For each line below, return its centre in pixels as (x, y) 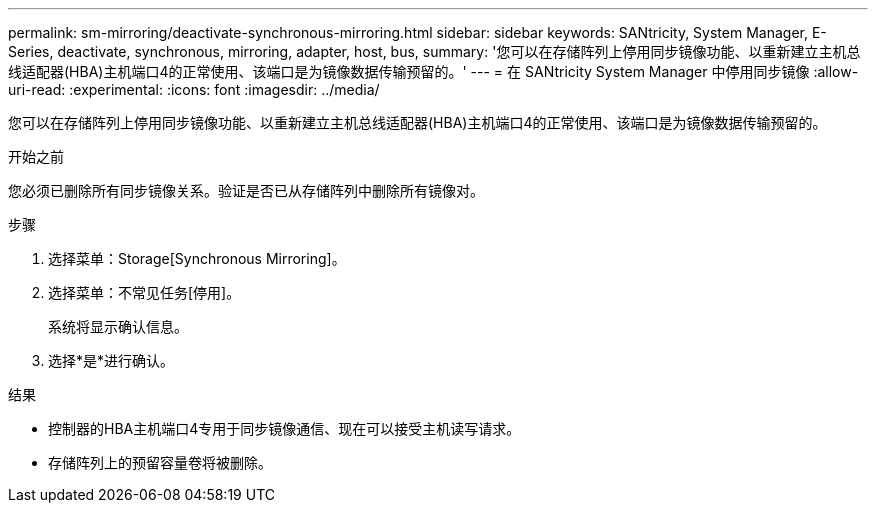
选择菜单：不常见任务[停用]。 (144, 292)
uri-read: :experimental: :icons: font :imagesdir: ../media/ (194, 89)
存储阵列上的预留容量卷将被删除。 (160, 462)
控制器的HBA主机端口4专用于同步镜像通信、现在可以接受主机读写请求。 (284, 428)
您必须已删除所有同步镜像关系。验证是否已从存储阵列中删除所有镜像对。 (246, 190)
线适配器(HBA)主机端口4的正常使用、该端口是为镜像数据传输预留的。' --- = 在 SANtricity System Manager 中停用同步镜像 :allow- (433, 71)
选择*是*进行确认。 (111, 360)
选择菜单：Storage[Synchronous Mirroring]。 (197, 258)
